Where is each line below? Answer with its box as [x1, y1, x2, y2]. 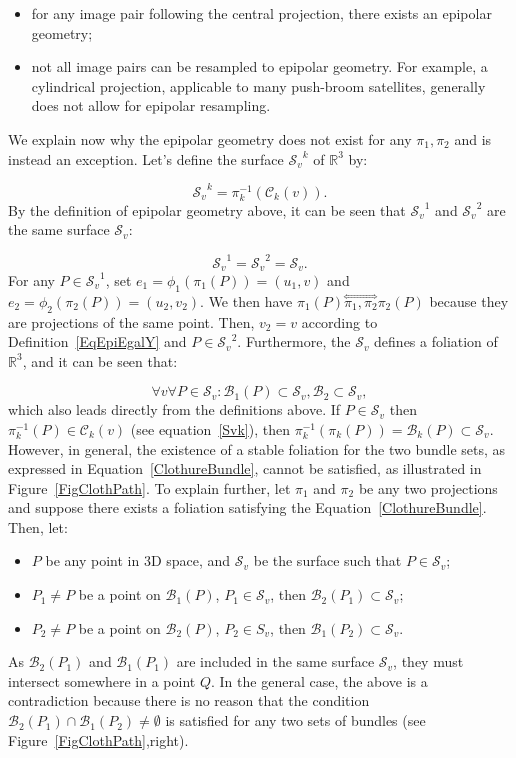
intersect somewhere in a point [8, 670, 196, 691]
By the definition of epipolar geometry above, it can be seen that [8, 199, 406, 220]
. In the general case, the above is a [211, 670, 428, 691]
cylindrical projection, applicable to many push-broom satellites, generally [31, 75, 486, 96]
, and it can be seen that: [22, 350, 178, 371]
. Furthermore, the [237, 331, 351, 352]
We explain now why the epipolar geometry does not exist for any [8, 128, 412, 149]
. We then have [200, 290, 293, 311]
